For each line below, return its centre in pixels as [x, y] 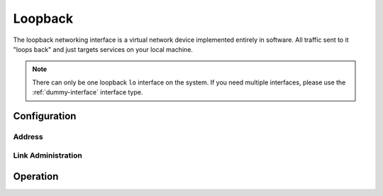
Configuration [45, 116]
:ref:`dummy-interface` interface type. [88, 92]
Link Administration [48, 156]
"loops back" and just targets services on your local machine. [103, 49]
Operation [36, 176]
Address [28, 136]
